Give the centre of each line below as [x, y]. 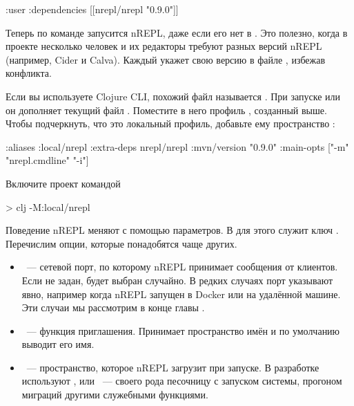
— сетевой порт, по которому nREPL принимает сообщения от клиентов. [182, 267]
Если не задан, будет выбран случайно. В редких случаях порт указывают [177, 280]
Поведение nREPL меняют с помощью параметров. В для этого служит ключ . [172, 230]
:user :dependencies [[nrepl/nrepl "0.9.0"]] [92, 9]
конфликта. [29, 73]
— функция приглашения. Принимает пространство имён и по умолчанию [183, 330]
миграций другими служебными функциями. [115, 395]
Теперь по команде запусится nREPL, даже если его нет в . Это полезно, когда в [177, 32]
